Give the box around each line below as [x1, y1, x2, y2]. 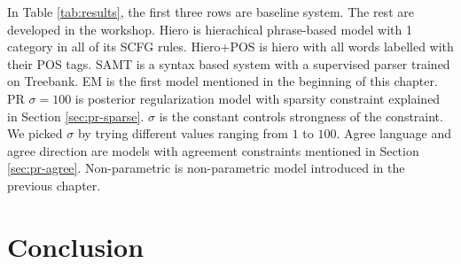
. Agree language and [336, 124, 452, 143]
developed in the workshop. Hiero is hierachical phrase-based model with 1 [7, 19, 413, 38]
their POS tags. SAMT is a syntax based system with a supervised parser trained [7, 54, 450, 73]
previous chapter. [7, 175, 101, 194]
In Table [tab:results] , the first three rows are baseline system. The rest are [7, 3, 414, 20]
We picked [7, 124, 63, 143]
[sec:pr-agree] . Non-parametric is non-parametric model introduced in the [7, 159, 405, 177]
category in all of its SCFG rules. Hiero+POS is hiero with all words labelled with [7, 37, 454, 56]
